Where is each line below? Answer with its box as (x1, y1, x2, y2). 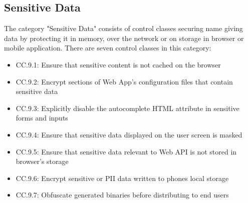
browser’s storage (16, 156, 69, 166)
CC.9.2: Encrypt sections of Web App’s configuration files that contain (16, 76, 233, 86)
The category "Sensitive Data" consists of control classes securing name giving (4, 23, 243, 33)
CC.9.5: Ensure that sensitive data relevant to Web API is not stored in (16, 146, 237, 156)
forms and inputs (16, 112, 68, 123)
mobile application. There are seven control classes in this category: (4, 42, 211, 53)
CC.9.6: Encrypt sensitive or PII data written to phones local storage (16, 172, 229, 183)
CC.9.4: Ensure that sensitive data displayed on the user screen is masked (16, 129, 242, 139)
